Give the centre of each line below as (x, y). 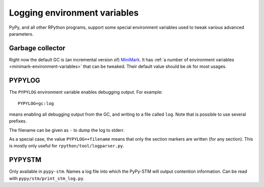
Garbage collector (37, 48)
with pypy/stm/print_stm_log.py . (47, 178)
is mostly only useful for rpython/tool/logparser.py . (67, 146)
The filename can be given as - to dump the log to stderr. (67, 130)
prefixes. (18, 121)
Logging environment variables (74, 13)
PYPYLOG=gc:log (36, 103)
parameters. (21, 34)
